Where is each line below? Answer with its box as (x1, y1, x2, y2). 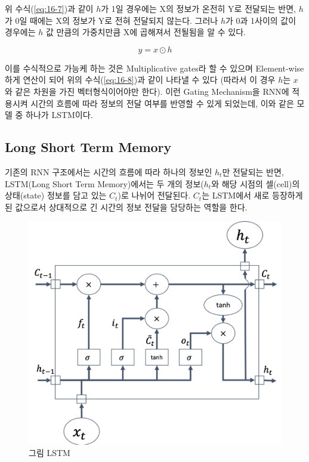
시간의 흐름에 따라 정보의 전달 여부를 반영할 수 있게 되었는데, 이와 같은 (30, 97, 294, 109)
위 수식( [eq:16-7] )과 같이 (5, 2, 94, 14)
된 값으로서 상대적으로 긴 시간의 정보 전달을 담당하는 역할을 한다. (5, 200, 248, 213)
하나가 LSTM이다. (26, 108, 93, 121)
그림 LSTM (29, 447, 70, 459)
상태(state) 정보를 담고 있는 (5, 189, 107, 201)
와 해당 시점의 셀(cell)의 (211, 177, 300, 190)
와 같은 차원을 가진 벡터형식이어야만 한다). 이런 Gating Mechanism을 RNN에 (5, 85, 289, 97)
